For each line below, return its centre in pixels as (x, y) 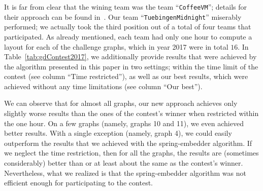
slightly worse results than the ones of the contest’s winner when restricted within (131, 113)
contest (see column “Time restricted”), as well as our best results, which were (126, 76)
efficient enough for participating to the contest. (78, 183)
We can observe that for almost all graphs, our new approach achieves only (121, 103)
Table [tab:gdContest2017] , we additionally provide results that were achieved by (130, 56)
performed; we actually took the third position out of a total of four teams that (128, 27)
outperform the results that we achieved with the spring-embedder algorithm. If (128, 143)
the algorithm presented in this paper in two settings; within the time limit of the (131, 66)
